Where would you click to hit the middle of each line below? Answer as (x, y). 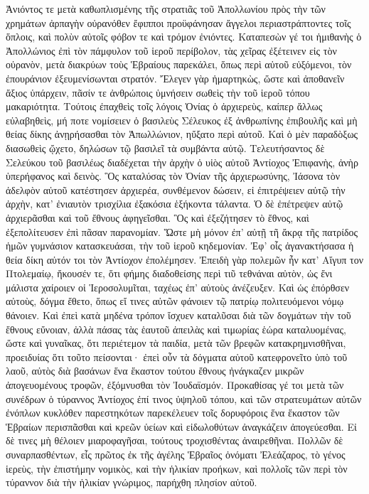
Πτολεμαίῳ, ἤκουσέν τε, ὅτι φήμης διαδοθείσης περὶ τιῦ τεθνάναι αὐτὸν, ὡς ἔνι (169, 273)
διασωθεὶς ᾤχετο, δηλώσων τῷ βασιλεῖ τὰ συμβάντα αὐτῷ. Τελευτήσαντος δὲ (165, 147)
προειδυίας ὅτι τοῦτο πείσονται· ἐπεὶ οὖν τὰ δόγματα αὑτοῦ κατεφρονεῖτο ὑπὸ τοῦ (177, 356)
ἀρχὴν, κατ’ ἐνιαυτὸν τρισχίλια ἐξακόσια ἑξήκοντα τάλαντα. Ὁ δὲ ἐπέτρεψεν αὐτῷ (175, 204)
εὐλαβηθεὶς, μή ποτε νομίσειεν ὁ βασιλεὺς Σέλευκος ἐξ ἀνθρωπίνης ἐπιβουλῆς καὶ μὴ (182, 120)
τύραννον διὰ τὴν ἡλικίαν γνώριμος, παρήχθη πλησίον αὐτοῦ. (132, 482)
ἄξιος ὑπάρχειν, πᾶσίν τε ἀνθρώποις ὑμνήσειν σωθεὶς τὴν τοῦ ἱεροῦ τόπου (158, 92)
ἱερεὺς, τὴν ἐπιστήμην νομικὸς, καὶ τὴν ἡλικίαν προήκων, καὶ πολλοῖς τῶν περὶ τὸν (177, 468)
